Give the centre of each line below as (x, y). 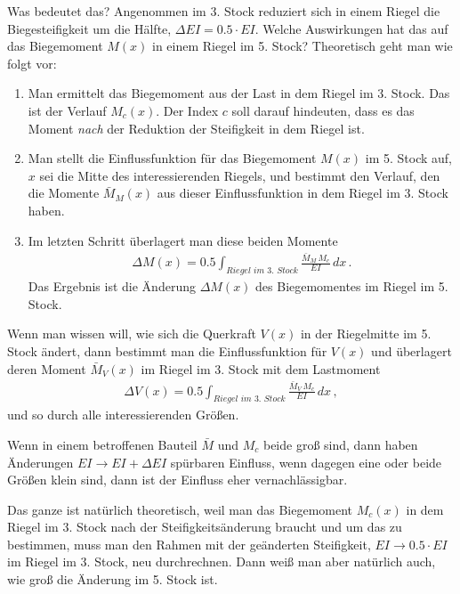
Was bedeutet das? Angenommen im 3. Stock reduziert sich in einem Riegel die (224, 11)
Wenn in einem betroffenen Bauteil (102, 444)
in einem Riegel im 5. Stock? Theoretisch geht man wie (302, 46)
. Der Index (187, 110)
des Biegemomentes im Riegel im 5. (352, 286)
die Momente (64, 193)
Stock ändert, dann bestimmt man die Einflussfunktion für (167, 351)
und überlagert (412, 351)
